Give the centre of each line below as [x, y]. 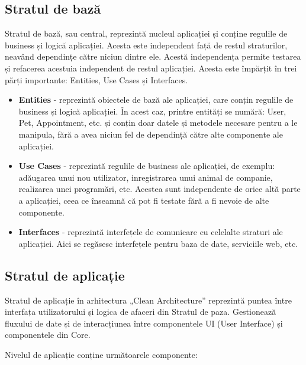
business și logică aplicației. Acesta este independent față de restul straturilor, [146, 45]
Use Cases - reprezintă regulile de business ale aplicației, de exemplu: [147, 166]
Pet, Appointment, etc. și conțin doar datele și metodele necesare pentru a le [158, 123]
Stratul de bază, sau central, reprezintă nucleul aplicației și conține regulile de [146, 33]
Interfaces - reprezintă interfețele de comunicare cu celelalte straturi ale [151, 232]
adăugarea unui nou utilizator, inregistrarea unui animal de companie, [146, 177]
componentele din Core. [48, 335]
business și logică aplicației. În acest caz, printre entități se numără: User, [152, 111]
